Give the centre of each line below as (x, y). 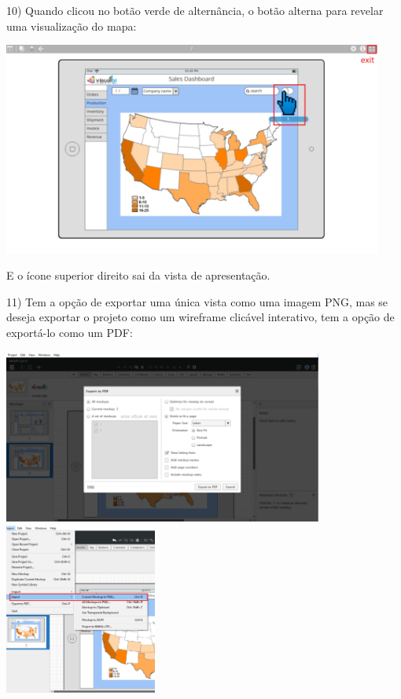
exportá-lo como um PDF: (70, 333)
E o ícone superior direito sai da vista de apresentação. (138, 275)
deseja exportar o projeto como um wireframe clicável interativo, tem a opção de (200, 317)
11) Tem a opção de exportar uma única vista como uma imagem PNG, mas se (197, 301)
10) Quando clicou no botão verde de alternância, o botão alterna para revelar (195, 10)
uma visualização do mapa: (72, 26)
